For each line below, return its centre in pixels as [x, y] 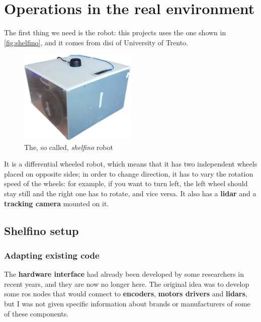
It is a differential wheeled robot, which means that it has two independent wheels [131, 164]
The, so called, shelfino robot [69, 147]
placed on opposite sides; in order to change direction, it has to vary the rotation [129, 173]
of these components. [36, 313]
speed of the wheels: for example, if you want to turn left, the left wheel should [126, 183]
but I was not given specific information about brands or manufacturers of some [127, 304]
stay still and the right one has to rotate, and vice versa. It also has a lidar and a [130, 193]
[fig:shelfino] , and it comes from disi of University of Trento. [96, 42]
